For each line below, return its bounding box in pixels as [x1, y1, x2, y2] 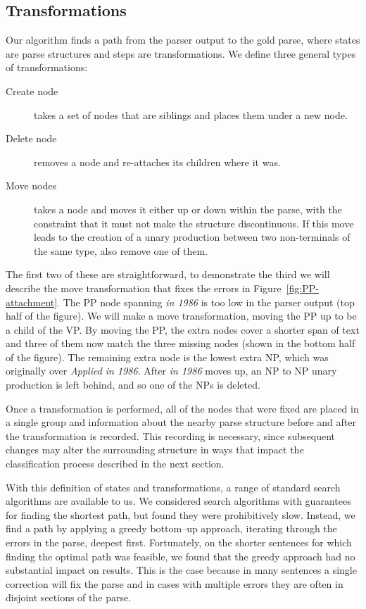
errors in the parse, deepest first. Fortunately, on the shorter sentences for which [6, 535, 352, 550]
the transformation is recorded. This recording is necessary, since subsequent [6, 428, 336, 443]
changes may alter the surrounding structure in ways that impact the [6, 442, 304, 457]
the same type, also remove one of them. [34, 243, 208, 258]
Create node [6, 83, 58, 98]
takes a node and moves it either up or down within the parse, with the [34, 201, 342, 216]
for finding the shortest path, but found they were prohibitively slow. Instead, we [6, 507, 355, 522]
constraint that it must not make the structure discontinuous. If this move [34, 215, 354, 230]
